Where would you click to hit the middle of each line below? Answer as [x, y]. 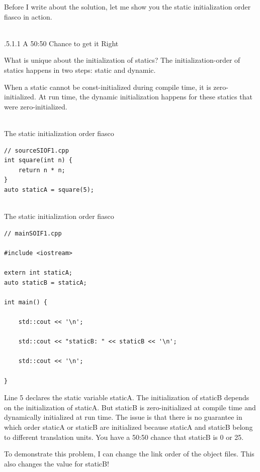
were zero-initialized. [36, 106]
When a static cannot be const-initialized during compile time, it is [108, 87]
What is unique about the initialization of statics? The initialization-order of [122, 60]
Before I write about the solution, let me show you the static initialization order [127, 7]
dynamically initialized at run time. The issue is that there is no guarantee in [123, 417]
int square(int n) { [38, 160]
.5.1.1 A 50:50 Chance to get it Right [61, 43]
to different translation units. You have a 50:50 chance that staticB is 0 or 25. [124, 437]
